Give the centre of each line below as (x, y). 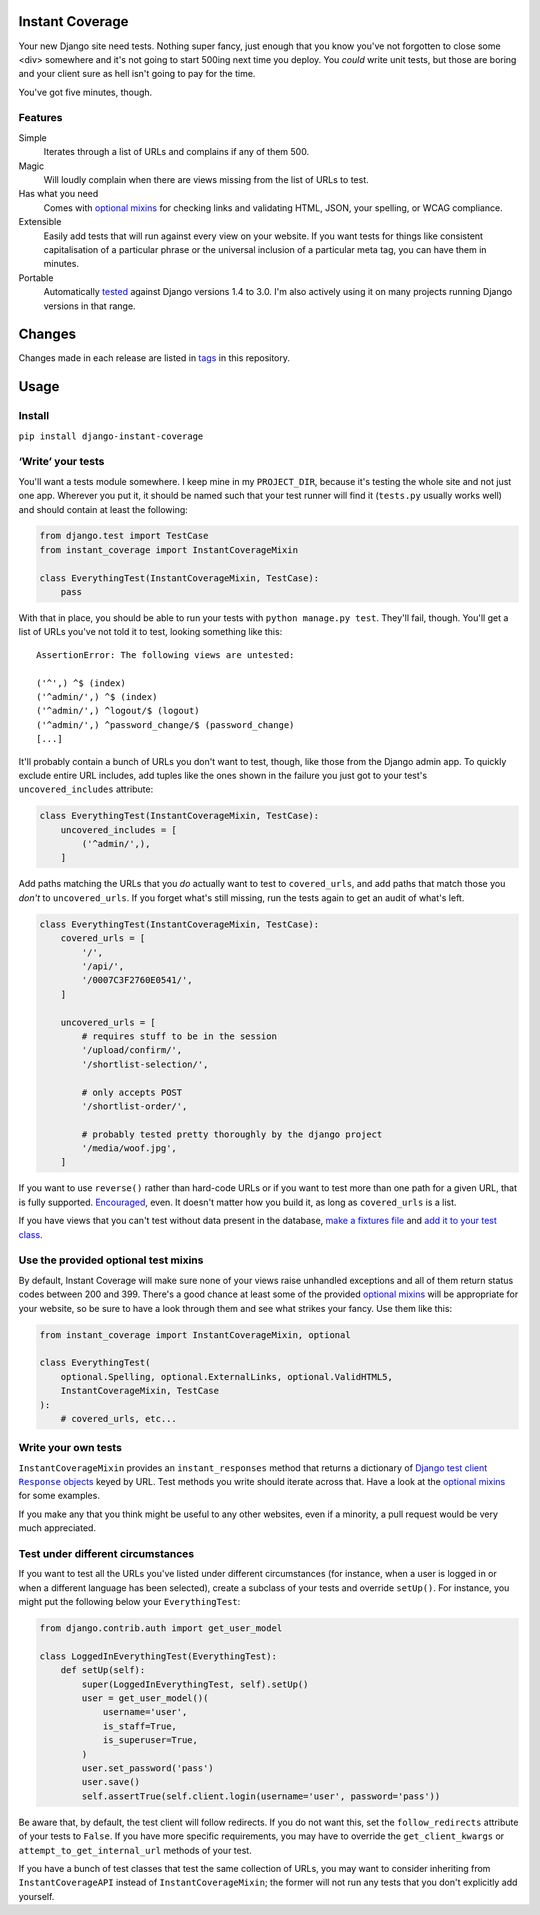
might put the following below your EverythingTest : (129, 1602)
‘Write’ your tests (61, 462)
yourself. (36, 1896)
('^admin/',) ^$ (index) (97, 696)
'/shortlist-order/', (134, 1106)
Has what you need (58, 194)
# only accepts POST (132, 1092)
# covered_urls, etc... (118, 1418)
